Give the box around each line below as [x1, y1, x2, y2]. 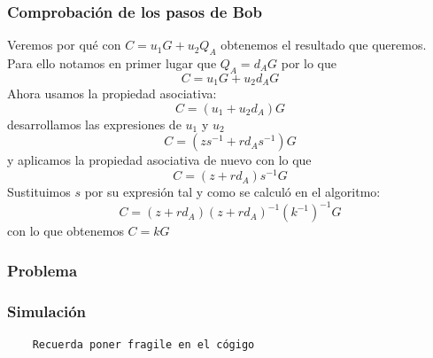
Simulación [7, 300, 87, 322]
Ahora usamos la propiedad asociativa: [7, 84, 217, 103]
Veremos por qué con [7, 35, 121, 54]
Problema [7, 259, 78, 281]
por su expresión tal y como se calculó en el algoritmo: [84, 183, 381, 201]
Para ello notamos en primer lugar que [7, 54, 217, 73]
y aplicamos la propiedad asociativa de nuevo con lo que [7, 151, 312, 169]
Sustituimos [7, 183, 71, 201]
